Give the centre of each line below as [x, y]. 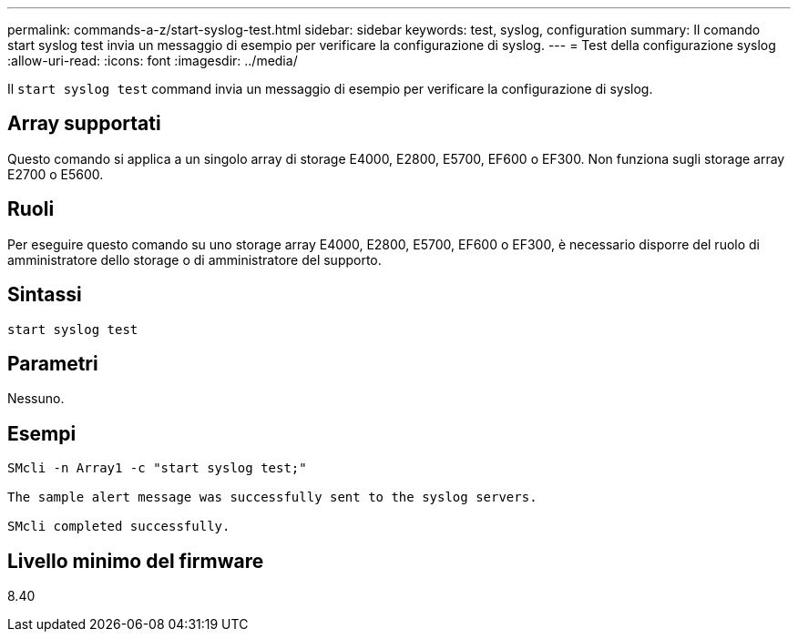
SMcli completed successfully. [119, 527]
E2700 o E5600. [56, 174]
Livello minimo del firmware [136, 561]
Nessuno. [36, 399]
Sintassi [45, 295]
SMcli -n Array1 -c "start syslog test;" [157, 468]
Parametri [53, 363]
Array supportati [84, 124]
